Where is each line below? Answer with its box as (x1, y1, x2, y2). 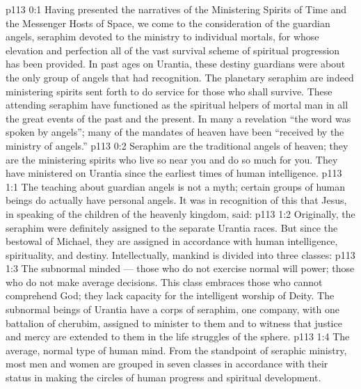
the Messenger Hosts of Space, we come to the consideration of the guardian (6, 15, 330, 30)
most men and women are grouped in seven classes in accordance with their (6, 356, 328, 371)
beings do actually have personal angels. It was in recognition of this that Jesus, (6, 193, 347, 207)
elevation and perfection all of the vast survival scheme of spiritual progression (6, 42, 340, 57)
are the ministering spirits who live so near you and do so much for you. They (6, 152, 338, 166)
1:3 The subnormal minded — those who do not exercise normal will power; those (6, 261, 355, 276)
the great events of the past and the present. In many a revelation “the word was (6, 111, 351, 125)
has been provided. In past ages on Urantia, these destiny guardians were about (6, 56, 346, 71)
